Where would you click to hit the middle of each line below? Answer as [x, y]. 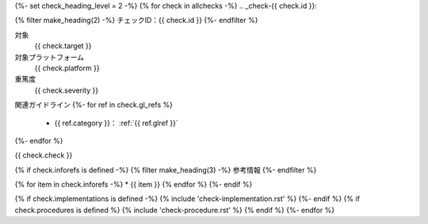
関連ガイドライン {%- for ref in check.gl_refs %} [94, 105]
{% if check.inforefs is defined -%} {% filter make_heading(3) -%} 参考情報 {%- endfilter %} [166, 169]
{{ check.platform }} [67, 68]
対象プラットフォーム [50, 57]
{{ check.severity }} [67, 90]
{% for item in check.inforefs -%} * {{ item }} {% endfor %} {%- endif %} [134, 184]
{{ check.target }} [63, 46]
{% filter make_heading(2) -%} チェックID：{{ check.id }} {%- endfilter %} [136, 21]
